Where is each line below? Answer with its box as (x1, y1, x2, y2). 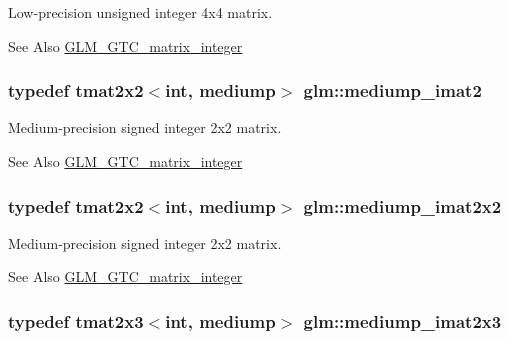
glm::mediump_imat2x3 (303, 308, 502, 333)
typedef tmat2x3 (8, 308, 144, 333)
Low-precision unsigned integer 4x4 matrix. (8, 2, 273, 22)
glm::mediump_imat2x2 (303, 193, 502, 218)
